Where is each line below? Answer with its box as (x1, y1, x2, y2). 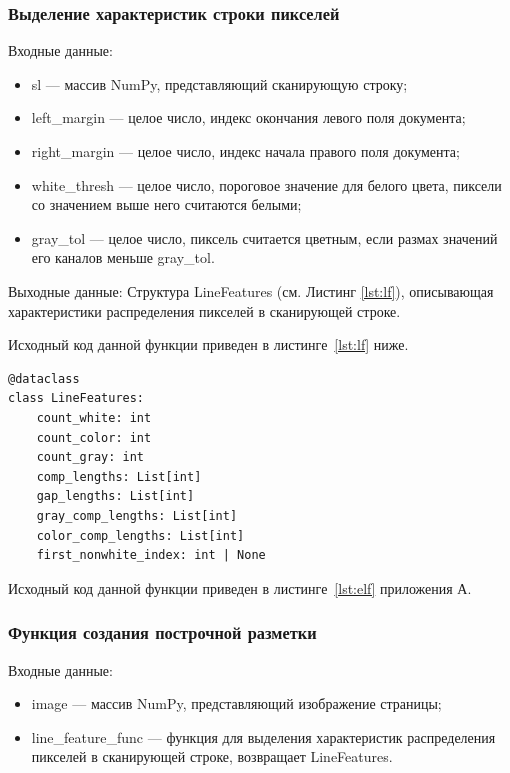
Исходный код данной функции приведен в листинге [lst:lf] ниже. (8, 334, 409, 355)
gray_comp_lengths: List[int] (36, 508, 238, 523)
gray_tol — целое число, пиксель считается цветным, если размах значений (31, 227, 498, 248)
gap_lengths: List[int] (36, 489, 195, 504)
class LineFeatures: (8, 391, 145, 406)
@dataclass (8, 371, 80, 386)
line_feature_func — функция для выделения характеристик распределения (31, 726, 496, 747)
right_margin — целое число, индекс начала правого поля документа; (31, 141, 460, 161)
